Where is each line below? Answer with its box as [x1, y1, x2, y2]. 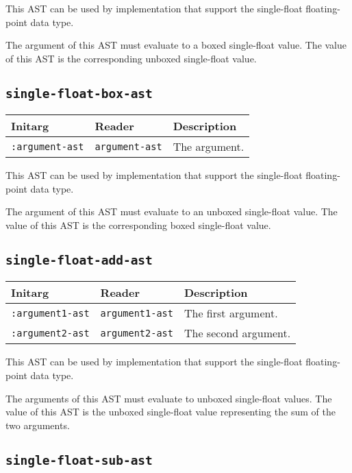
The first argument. [184, 305, 278, 322]
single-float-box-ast [5, 86, 153, 101]
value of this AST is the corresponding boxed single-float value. [5, 217, 271, 232]
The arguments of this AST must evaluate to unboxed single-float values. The [5, 391, 332, 405]
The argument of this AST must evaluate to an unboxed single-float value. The [5, 204, 338, 219]
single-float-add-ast [5, 252, 153, 267]
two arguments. [5, 417, 70, 432]
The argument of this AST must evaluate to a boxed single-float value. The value [5, 38, 347, 52]
